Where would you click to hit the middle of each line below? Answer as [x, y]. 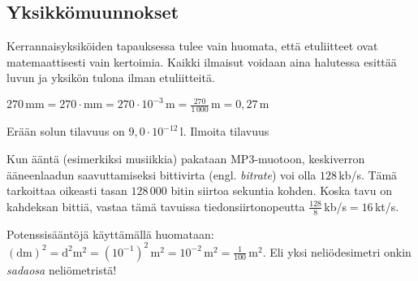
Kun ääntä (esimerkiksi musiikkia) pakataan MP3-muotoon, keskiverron [186, 158]
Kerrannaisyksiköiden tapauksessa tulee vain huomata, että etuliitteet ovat [192, 46]
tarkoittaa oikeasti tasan [67, 190]
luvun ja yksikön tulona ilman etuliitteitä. [111, 78]
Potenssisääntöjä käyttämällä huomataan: [110, 233]
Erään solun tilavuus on [66, 131]
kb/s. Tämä [368, 174]
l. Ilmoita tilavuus [224, 131]
